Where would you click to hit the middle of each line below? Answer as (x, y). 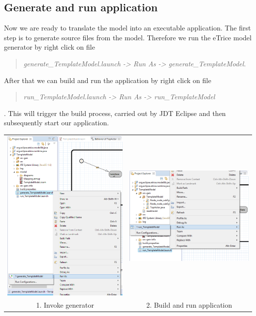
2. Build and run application (189, 304)
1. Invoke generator (65, 304)
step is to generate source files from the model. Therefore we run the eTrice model (128, 37)
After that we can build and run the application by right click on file (108, 80)
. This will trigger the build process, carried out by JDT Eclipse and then (115, 113)
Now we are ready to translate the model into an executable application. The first (128, 28)
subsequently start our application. (57, 123)
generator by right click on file (49, 47)
